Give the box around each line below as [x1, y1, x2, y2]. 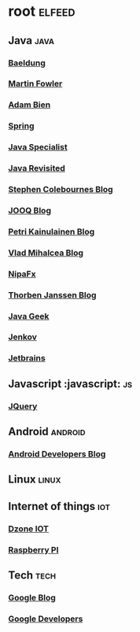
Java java [8, 34, 55, 47]
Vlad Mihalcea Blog [8, 247, 84, 258]
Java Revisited [8, 163, 65, 174]
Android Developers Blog [8, 449, 106, 460]
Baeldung [8, 57, 46, 68]
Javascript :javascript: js [8, 377, 133, 390]
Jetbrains [8, 353, 46, 364]
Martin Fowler [8, 78, 63, 89]
